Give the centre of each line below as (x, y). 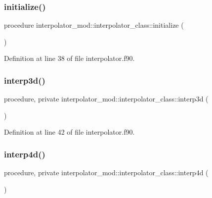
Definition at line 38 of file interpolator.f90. (69, 58)
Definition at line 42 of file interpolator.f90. (69, 132)
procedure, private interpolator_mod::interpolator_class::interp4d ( (106, 173)
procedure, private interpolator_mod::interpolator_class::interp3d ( (106, 99)
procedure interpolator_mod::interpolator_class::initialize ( (94, 25)
